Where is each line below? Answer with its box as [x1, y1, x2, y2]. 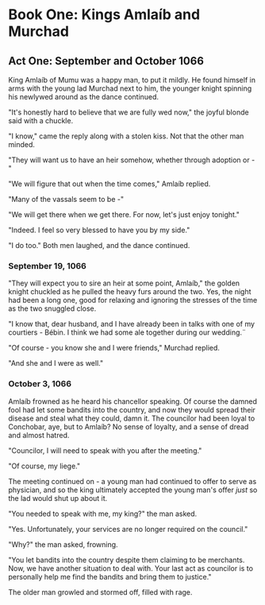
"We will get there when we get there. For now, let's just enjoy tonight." [8, 210, 240, 219]
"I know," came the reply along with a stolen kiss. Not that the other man [8, 131, 244, 141]
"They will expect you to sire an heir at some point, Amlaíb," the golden [8, 278, 240, 288]
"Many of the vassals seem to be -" [8, 195, 125, 204]
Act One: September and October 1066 [8, 54, 205, 68]
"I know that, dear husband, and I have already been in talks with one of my [8, 320, 255, 329]
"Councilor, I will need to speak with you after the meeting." [8, 445, 202, 455]
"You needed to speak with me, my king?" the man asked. [8, 509, 198, 518]
